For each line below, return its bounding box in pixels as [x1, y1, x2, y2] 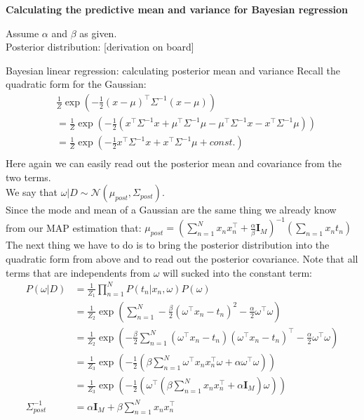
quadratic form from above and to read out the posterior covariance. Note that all [6, 251, 358, 265]
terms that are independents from [6, 265, 150, 280]
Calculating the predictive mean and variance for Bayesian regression [6, 2, 349, 16]
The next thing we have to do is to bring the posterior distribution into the [6, 237, 330, 252]
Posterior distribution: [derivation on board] [6, 39, 194, 54]
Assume [6, 25, 39, 40]
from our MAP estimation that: [6, 220, 142, 235]
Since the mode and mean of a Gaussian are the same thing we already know [6, 202, 337, 217]
